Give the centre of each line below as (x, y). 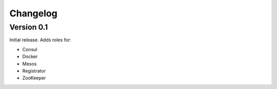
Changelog (33, 13)
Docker (30, 57)
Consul (30, 49)
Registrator (34, 71)
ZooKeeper (34, 78)
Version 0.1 (29, 27)
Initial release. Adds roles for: (40, 40)
